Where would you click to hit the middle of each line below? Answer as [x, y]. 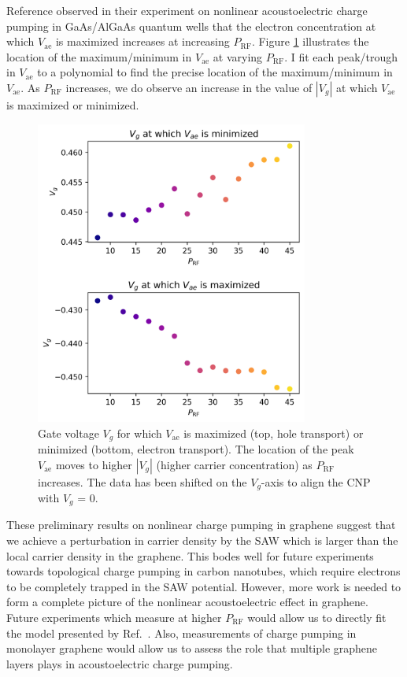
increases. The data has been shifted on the [142, 481]
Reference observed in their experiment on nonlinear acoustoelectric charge [187, 10]
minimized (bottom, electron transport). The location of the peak [196, 448]
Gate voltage [68, 433]
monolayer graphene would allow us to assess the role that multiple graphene [192, 648]
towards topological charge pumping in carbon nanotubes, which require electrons [203, 571]
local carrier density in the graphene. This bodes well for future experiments [190, 555]
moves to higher [94, 464]
